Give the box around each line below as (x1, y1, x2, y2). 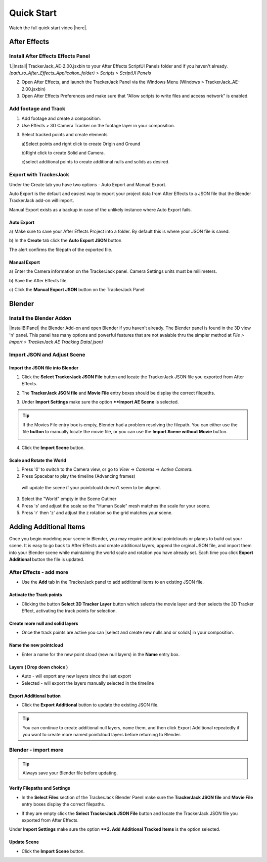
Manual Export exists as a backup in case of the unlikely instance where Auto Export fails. (9, 206, 192, 212)
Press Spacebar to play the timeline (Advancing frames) (21, 473, 135, 479)
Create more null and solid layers (9, 620, 79, 626)
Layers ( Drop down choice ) (9, 664, 68, 670)
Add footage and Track (9, 105, 65, 112)
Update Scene (9, 839, 39, 845)
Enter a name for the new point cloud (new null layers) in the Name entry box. (21, 651, 180, 657)
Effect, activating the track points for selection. (21, 608, 117, 613)
